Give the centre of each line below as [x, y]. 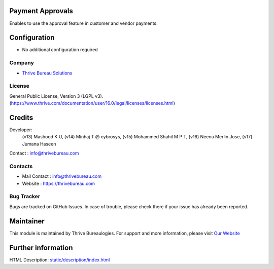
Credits [21, 117]
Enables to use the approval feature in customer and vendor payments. [83, 23]
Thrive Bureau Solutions [47, 73]
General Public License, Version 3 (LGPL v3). [56, 96]
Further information [41, 247]
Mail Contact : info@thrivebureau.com [62, 176]
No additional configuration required [60, 50]
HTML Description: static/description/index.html [60, 260]
